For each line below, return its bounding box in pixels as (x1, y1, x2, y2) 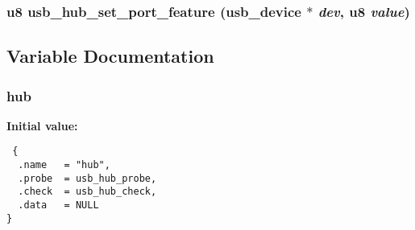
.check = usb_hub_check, (18, 186, 157, 198)
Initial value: (6, 117, 78, 133)
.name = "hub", (18, 159, 110, 171)
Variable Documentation (6, 43, 214, 68)
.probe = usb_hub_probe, (18, 172, 157, 184)
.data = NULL (18, 199, 99, 212)
